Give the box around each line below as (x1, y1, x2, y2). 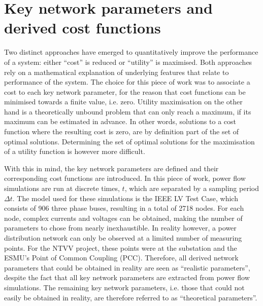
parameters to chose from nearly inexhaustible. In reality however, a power (4, 222, 237, 233)
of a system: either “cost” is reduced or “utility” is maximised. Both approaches (4, 56, 252, 67)
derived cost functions (4, 17, 161, 38)
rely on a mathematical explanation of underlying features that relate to (4, 66, 229, 77)
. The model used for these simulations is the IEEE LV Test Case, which (12, 193, 238, 203)
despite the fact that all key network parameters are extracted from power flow (4, 272, 250, 283)
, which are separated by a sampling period (124, 183, 259, 194)
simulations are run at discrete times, (4, 183, 120, 194)
